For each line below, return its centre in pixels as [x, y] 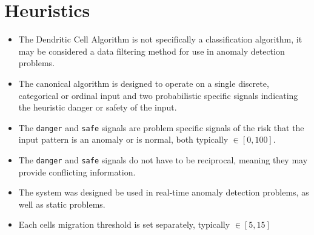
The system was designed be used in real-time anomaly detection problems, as [164, 192]
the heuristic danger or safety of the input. [98, 107]
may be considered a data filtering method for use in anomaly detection [152, 51]
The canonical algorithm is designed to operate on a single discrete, [144, 83]
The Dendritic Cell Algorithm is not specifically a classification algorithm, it [160, 39]
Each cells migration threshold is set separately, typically [124, 224]
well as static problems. [62, 204]
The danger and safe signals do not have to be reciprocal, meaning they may [163, 159]
